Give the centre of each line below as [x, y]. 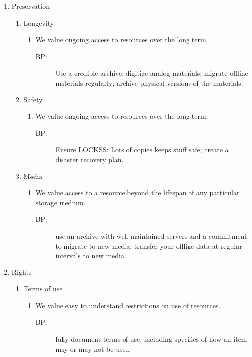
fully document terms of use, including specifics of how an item [151, 339]
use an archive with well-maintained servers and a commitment [151, 235]
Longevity [39, 23]
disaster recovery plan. [89, 159]
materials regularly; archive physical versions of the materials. [149, 82]
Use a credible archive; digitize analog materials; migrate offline [152, 73]
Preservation [31, 6]
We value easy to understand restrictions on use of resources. [128, 305]
